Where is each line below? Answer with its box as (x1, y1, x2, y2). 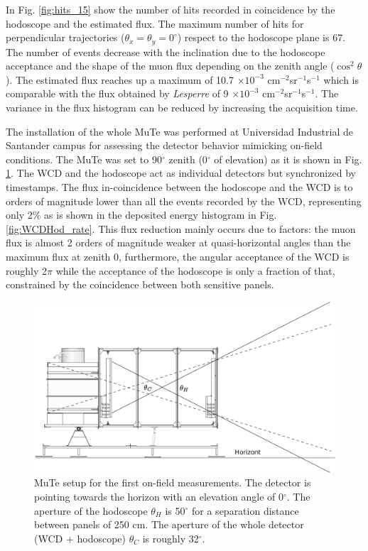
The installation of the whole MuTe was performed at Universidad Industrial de (6, 124, 353, 138)
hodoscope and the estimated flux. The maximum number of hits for (6, 16, 304, 31)
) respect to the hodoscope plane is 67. (177, 30, 346, 45)
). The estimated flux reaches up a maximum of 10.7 (6, 72, 234, 87)
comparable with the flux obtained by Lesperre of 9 (6, 86, 229, 101)
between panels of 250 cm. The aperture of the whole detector (34, 517, 304, 532)
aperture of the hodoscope (34, 503, 148, 518)
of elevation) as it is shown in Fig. (214, 151, 362, 166)
